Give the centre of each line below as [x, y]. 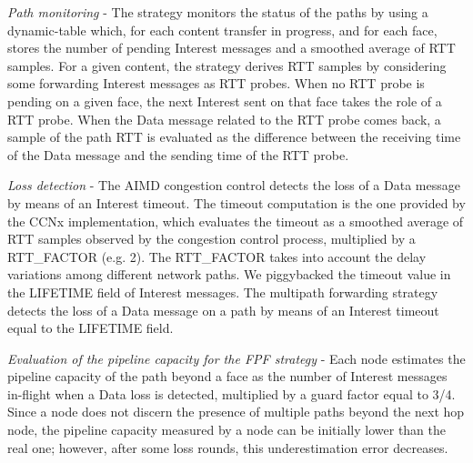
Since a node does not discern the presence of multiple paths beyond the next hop [236, 412]
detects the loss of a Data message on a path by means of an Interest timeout [223, 310]
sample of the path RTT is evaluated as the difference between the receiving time [234, 137]
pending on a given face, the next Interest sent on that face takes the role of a [225, 101]
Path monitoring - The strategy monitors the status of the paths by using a [218, 12]
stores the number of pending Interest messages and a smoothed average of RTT [231, 48]
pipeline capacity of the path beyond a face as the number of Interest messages [227, 376]
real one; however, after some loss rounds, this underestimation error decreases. [228, 447]
